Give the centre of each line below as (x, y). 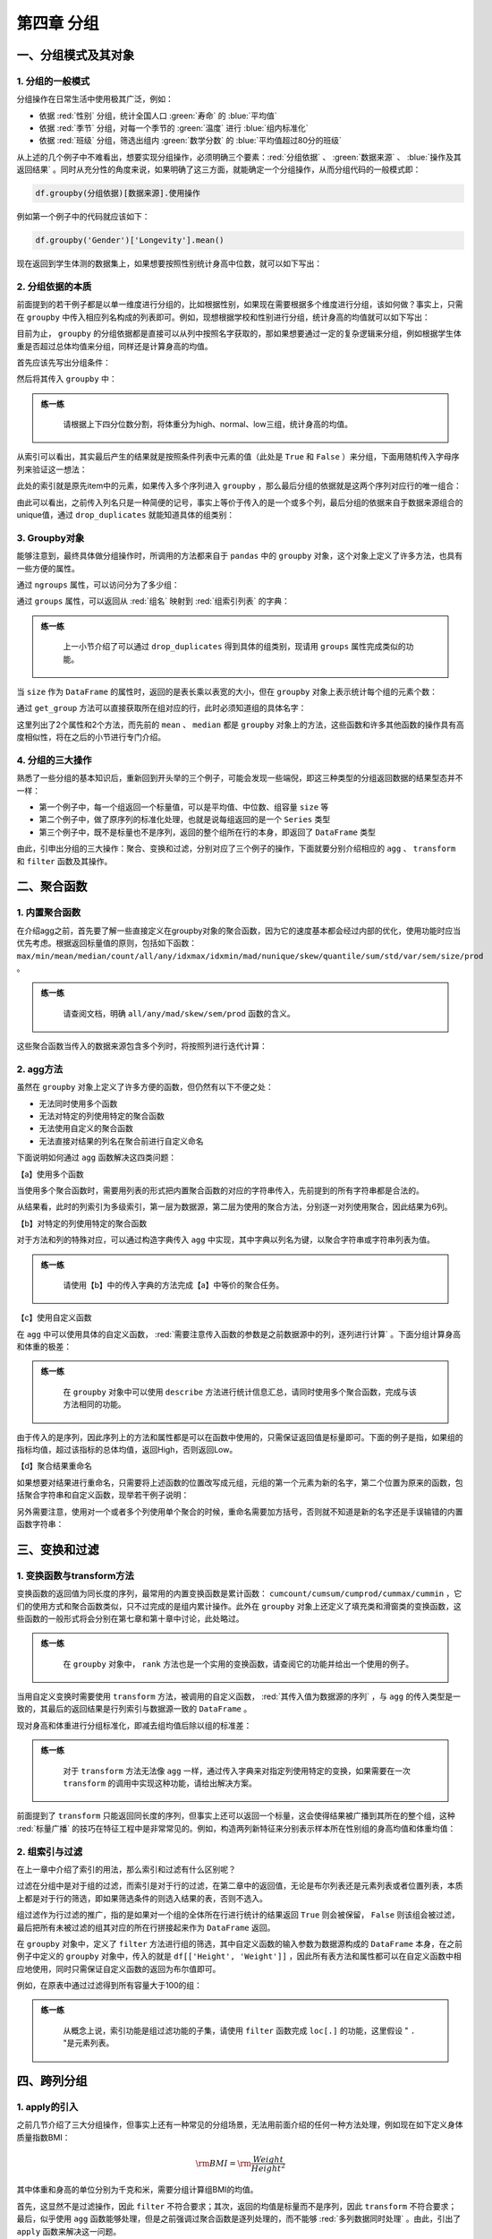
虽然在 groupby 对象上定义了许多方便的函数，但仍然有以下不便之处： (145, 1087)
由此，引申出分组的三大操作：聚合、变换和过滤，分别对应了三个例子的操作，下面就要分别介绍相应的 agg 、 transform (236, 849)
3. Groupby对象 (51, 537)
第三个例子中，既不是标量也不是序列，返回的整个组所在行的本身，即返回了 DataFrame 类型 (207, 832)
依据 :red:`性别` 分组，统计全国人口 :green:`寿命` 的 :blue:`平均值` (158, 116)
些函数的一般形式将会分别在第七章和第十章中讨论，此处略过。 (130, 1618)
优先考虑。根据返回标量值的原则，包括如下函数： (106, 943)
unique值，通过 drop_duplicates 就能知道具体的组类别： (126, 515)
